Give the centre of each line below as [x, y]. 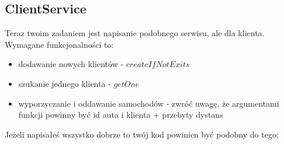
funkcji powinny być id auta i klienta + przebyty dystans [121, 115]
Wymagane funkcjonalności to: [59, 44]
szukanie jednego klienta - [65, 83]
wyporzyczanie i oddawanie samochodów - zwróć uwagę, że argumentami [149, 103]
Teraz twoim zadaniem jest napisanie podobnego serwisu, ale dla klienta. [135, 33]
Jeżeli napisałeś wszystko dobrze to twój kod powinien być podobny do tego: [142, 134]
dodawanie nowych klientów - [71, 64]
